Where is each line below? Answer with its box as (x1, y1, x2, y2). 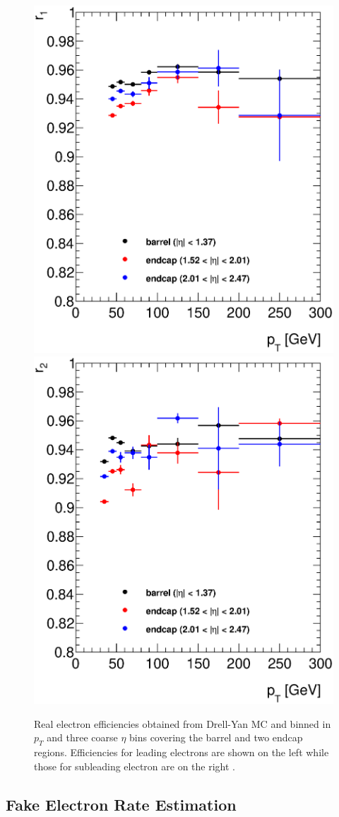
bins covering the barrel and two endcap (129, 730, 303, 745)
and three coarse (47, 730, 118, 745)
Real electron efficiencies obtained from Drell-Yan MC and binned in (34, 716, 331, 731)
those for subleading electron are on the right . (34, 758, 235, 773)
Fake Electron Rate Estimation (6, 793, 237, 815)
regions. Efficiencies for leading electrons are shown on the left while (34, 745, 329, 760)
